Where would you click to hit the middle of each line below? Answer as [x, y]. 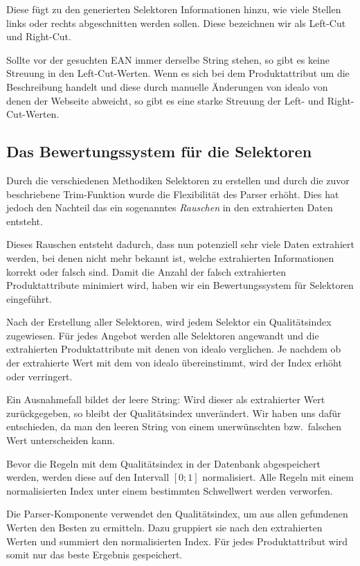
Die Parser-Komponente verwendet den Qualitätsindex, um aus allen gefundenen [177, 514]
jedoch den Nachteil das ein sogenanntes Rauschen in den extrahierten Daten [170, 207]
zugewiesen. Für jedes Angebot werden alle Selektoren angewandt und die [163, 335]
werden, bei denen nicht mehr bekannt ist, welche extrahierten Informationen [170, 257]
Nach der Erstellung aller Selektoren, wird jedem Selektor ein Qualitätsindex [169, 322]
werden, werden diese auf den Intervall [88, 477]
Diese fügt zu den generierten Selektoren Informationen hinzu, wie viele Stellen [174, 9]
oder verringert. [39, 376]
